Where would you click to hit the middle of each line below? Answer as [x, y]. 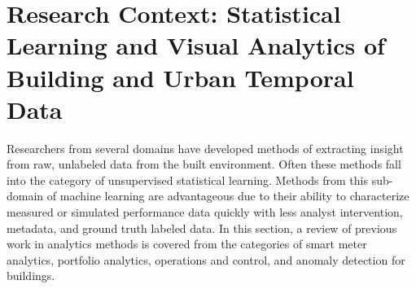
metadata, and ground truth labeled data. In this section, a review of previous [202, 228]
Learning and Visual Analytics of [196, 45]
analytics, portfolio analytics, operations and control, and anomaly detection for [206, 259]
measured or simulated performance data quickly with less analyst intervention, [205, 212]
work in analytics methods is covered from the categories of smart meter [187, 244]
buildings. [31, 276]
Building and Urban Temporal [180, 77]
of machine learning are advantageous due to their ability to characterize [228, 196]
